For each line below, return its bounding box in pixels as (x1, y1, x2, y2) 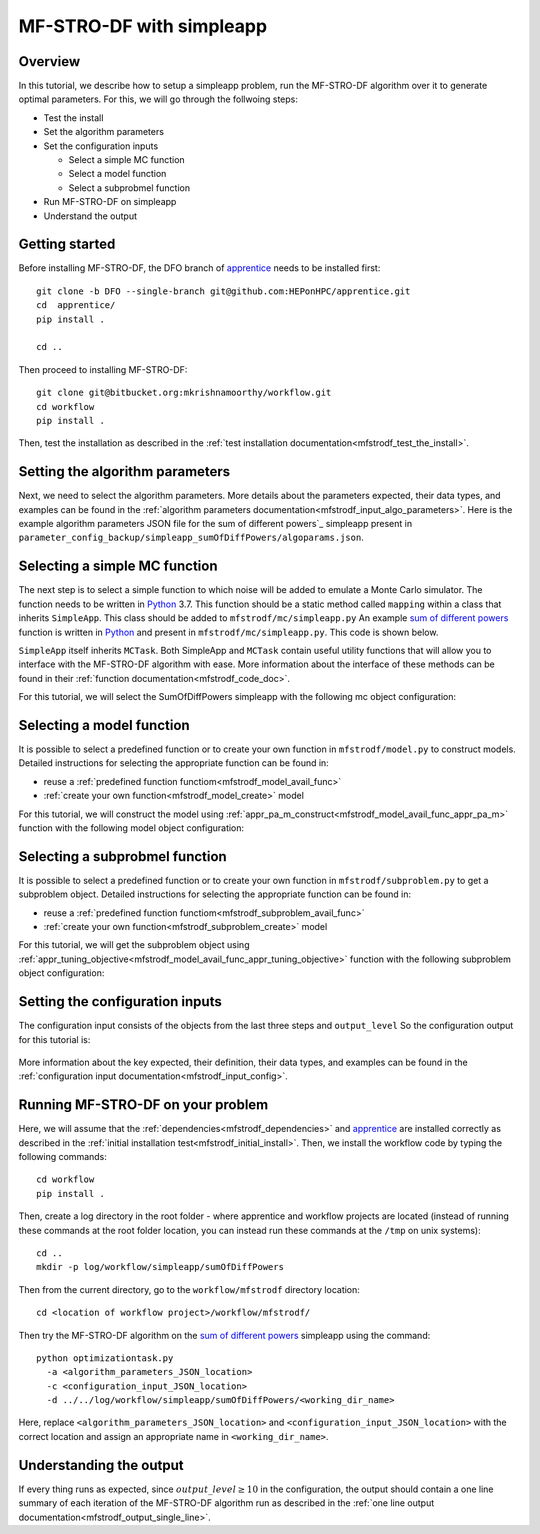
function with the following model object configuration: (18, 821, 245, 834)
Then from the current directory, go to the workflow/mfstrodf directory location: (18, 1283, 360, 1295)
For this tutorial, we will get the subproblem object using (18, 939, 250, 951)
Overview (18, 53, 81, 70)
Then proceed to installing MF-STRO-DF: (18, 363, 188, 375)
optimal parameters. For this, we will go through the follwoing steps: (18, 93, 299, 105)
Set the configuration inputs (43, 140, 159, 152)
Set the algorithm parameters (43, 126, 165, 138)
